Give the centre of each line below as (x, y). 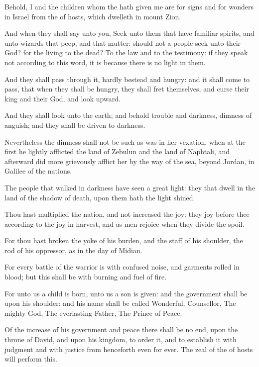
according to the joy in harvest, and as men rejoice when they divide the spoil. (125, 224)
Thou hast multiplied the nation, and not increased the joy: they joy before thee (127, 214)
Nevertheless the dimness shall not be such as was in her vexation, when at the (125, 141)
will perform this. (31, 359)
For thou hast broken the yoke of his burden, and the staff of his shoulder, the (124, 240)
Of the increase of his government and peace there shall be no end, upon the (121, 329)
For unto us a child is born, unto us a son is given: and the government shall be (126, 293)
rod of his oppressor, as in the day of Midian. (73, 250)
